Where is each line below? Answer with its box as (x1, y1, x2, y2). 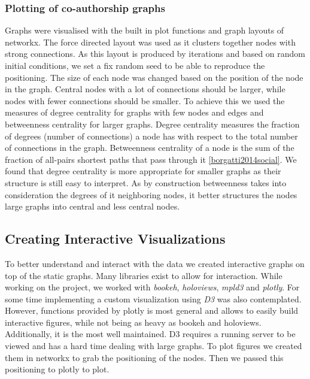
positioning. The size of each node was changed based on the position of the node (5, 71, 303, 83)
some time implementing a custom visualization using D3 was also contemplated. (5, 292, 302, 305)
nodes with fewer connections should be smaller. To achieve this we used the (5, 94, 285, 107)
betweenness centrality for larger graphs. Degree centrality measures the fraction (5, 117, 300, 130)
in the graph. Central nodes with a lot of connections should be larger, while (5, 83, 285, 95)
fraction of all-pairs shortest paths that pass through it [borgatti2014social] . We (5, 153, 297, 165)
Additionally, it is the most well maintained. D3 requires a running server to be (5, 328, 296, 340)
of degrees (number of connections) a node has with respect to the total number (5, 129, 298, 142)
